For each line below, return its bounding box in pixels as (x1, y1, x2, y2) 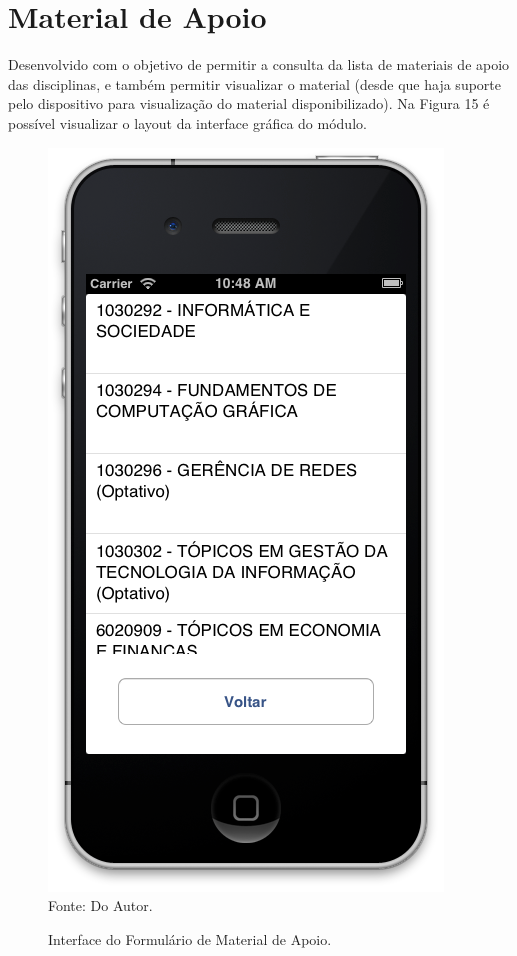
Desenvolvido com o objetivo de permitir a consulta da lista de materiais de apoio (8, 54, 510, 75)
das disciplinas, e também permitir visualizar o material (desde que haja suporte (8, 73, 501, 94)
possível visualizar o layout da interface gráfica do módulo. (8, 112, 367, 133)
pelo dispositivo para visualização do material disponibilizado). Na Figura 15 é (8, 93, 490, 114)
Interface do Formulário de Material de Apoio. (48, 928, 332, 949)
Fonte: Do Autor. (48, 895, 153, 916)
